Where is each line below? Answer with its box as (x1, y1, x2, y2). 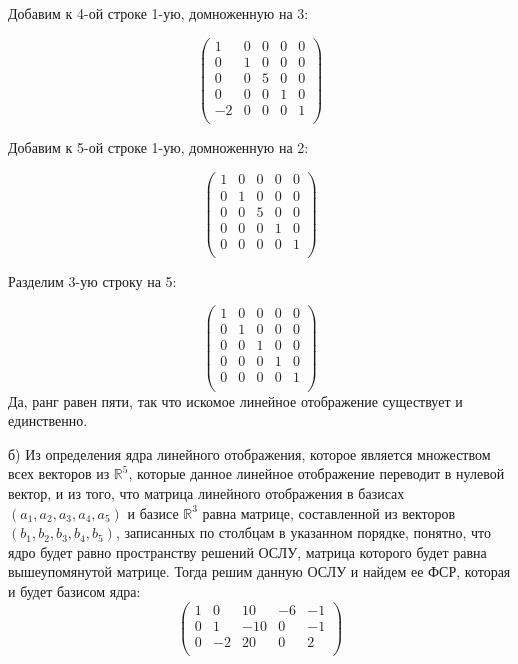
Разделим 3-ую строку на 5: (8, 270, 177, 291)
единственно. (8, 410, 88, 431)
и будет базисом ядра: (8, 580, 141, 601)
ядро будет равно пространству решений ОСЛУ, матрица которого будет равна (8, 541, 487, 562)
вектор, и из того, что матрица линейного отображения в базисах (8, 482, 405, 503)
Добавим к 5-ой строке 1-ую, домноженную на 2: (8, 136, 309, 157)
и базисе (127, 502, 179, 523)
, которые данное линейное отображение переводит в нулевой (128, 463, 505, 484)
